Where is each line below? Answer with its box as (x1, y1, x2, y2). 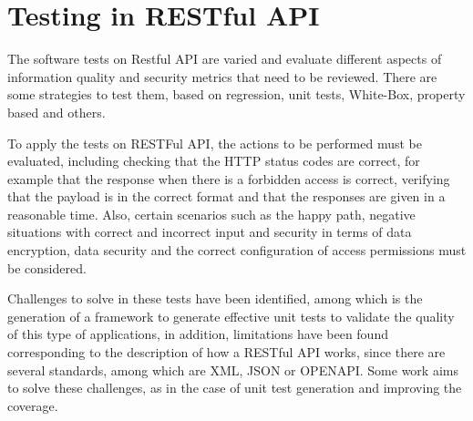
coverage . (7, 395, 58, 415)
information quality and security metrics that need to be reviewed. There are (7, 67, 437, 86)
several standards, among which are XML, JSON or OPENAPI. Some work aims (7, 360, 458, 379)
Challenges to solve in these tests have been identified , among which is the (7, 289, 423, 308)
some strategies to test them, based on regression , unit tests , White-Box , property (7, 85, 466, 104)
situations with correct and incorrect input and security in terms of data (7, 222, 412, 241)
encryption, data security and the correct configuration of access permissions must (7, 241, 467, 260)
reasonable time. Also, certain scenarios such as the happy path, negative (7, 204, 416, 223)
